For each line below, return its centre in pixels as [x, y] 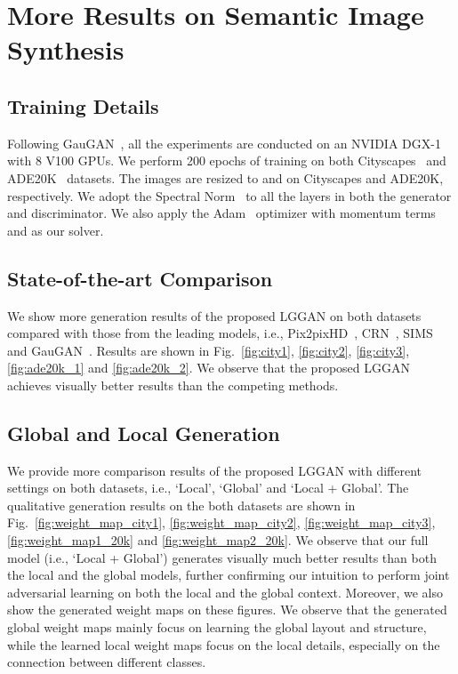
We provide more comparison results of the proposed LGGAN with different [215, 470]
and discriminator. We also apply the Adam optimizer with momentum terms [221, 213]
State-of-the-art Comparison [140, 278]
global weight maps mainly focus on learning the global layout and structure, [217, 627]
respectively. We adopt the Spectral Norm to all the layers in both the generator [229, 195]
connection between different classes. [107, 662]
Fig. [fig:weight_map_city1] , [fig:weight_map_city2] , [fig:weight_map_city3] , [221, 522]
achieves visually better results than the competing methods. [173, 385]
